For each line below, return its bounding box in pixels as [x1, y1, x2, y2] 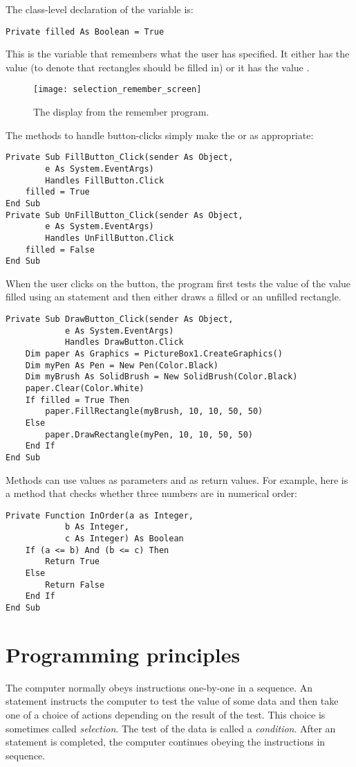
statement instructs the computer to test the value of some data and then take [6, 694, 339, 708]
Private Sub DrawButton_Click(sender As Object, [6, 314, 234, 325]
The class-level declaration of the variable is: [6, 2, 194, 16]
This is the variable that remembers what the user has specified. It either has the [6, 46, 350, 61]
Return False [45, 579, 105, 590]
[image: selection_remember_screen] [33, 84, 202, 95]
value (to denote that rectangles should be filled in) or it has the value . [6, 60, 310, 74]
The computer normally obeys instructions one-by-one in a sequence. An [6, 680, 313, 694]
